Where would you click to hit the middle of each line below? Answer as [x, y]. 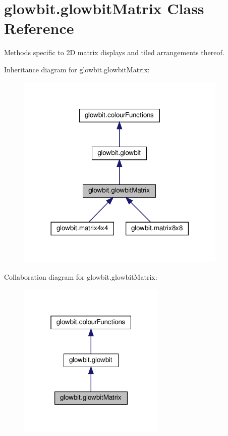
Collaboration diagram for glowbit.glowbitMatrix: [81, 276]
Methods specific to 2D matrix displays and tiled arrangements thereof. [114, 52]
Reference [39, 28]
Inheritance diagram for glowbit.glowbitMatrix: [77, 69]
